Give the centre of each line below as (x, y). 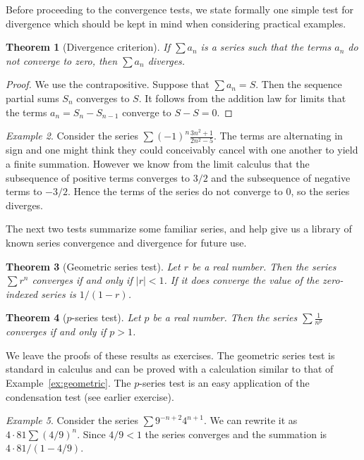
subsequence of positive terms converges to (98, 177)
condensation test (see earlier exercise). (90, 396)
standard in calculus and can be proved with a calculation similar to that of (170, 369)
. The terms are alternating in (278, 136)
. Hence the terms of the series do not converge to (175, 191)
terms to (24, 191)
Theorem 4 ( (36, 317)
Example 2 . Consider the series (72, 136)
